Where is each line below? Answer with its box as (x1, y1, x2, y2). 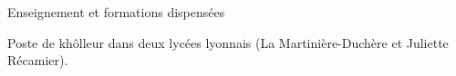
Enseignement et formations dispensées (7, 3, 225, 21)
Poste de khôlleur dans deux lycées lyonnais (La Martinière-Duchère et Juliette (7, 33, 449, 52)
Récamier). (7, 51, 68, 70)
